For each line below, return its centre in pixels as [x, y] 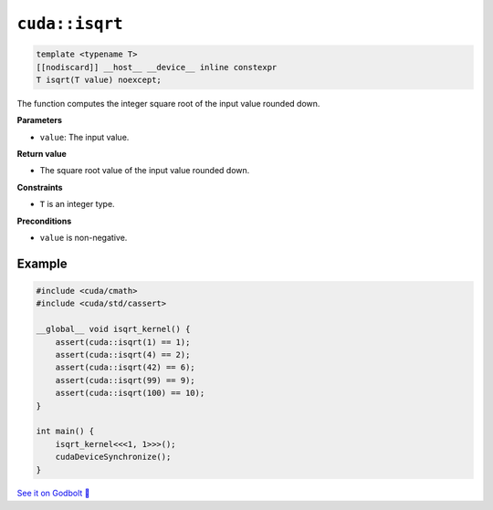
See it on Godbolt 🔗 [53, 494]
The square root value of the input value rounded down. [145, 171]
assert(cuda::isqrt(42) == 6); [125, 368]
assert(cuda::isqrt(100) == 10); [130, 393]
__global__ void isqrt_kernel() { [113, 329]
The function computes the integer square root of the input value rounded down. [168, 103]
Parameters [40, 120]
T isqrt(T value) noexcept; [99, 79]
